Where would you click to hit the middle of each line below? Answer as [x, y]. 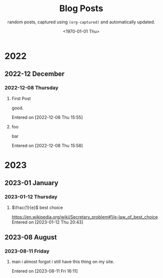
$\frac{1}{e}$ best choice [37, 208]
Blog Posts [81, 9]
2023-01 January [32, 183]
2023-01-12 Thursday [31, 197]
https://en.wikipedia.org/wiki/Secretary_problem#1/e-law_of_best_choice [85, 217]
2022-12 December [35, 74]
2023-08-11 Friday [27, 251]
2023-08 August [31, 237]
